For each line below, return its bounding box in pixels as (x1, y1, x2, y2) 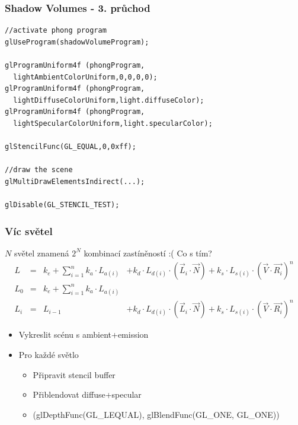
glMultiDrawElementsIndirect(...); (5, 177, 145, 186)
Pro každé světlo (18, 348, 79, 360)
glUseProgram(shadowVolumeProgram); (5, 37, 149, 46)
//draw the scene (5, 166, 73, 175)
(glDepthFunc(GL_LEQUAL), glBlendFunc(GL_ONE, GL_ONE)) (33, 408, 280, 420)
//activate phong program (5, 26, 107, 35)
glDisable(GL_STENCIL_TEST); (5, 201, 120, 210)
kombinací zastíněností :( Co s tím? (84, 246, 212, 259)
